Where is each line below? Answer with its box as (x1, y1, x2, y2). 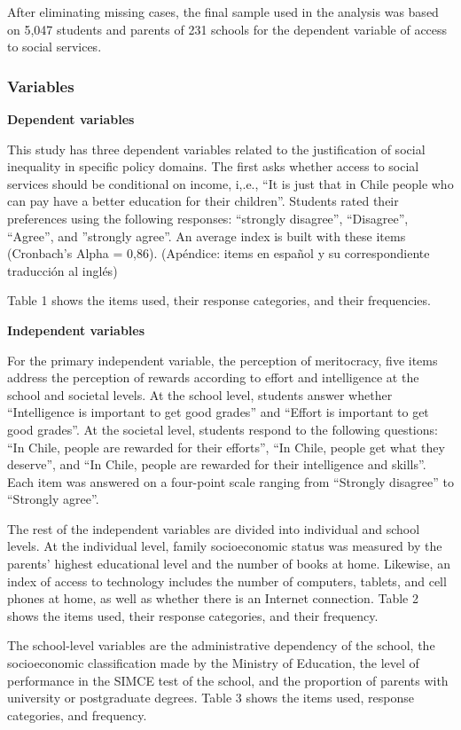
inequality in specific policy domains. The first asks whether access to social (7, 157, 419, 176)
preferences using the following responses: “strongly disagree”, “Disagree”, (7, 208, 409, 227)
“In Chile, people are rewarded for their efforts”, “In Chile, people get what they (7, 437, 445, 456)
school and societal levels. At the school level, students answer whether (7, 385, 393, 404)
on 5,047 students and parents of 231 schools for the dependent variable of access (7, 20, 448, 38)
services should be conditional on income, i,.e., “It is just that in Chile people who (7, 174, 454, 192)
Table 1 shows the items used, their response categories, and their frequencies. (7, 291, 431, 310)
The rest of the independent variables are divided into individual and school (7, 519, 420, 538)
